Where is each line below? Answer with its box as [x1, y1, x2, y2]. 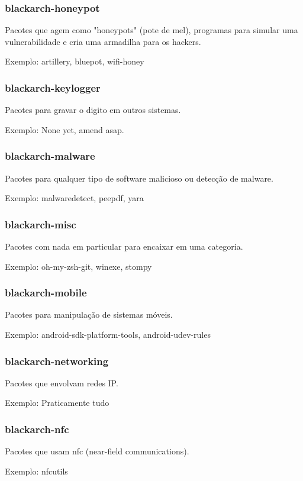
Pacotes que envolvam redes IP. [5, 376, 118, 389]
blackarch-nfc [5, 421, 69, 436]
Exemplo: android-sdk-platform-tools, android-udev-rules [5, 328, 211, 341]
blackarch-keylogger [5, 80, 101, 95]
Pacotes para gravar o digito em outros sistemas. [5, 104, 181, 116]
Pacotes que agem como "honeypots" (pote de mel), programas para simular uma [5, 24, 298, 36]
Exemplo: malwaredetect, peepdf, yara [5, 192, 144, 204]
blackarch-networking [5, 353, 109, 368]
